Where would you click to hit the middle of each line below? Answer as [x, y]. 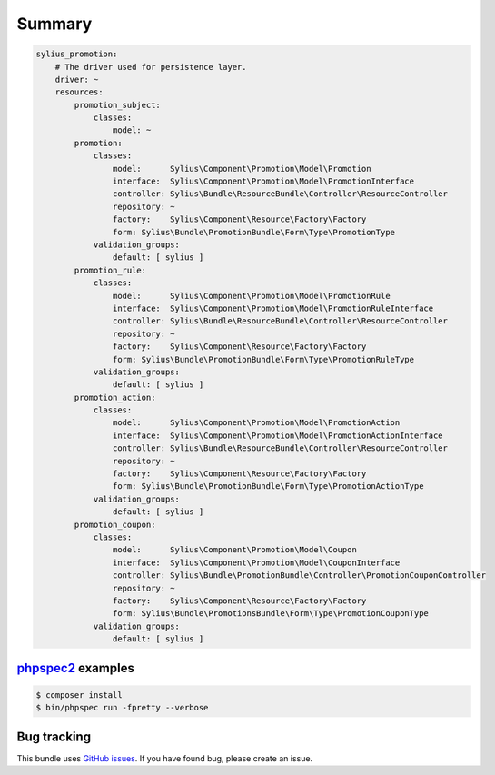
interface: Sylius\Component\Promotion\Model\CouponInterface [256, 562]
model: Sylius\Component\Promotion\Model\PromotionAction [256, 423]
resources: [79, 92]
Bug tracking [54, 736]
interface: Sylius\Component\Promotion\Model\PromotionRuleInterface [273, 308]
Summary [54, 24]
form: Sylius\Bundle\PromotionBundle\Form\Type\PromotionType [253, 232]
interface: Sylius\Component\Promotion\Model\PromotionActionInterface [278, 435]
